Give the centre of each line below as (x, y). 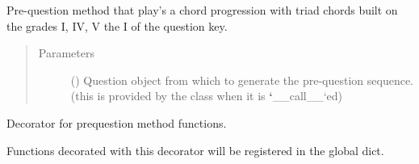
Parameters (66, 53)
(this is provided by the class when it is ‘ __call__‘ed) (207, 96)
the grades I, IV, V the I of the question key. (117, 25)
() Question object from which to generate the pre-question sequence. (242, 80)
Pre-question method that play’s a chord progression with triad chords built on (202, 10)
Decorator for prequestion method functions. (117, 122)
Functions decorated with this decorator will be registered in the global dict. (195, 150)
